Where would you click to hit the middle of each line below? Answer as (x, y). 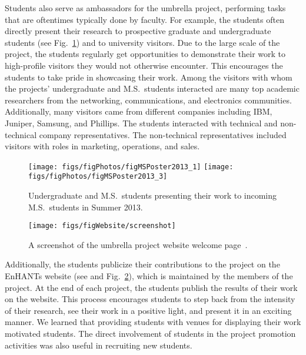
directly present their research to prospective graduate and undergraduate (138, 31)
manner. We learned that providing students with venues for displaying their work (153, 322)
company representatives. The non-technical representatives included (163, 134)
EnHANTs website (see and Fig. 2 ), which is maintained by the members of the (149, 276)
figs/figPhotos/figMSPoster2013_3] (98, 177)
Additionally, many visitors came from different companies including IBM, (139, 111)
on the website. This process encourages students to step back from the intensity (150, 299)
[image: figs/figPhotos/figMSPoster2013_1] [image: (131, 167)
